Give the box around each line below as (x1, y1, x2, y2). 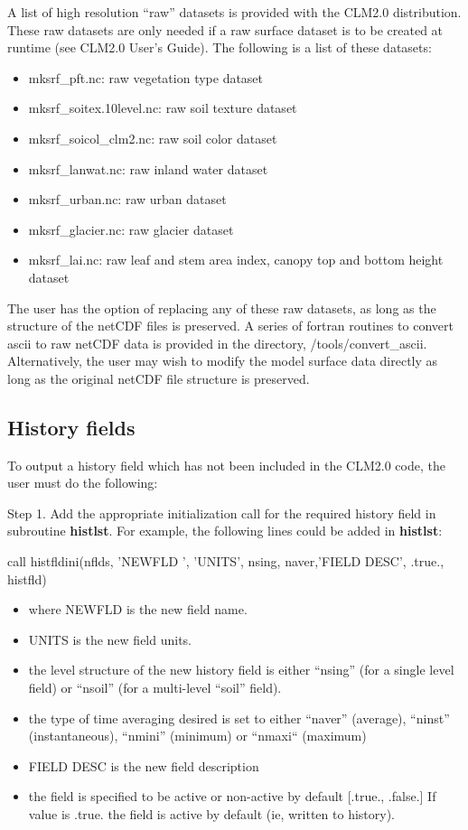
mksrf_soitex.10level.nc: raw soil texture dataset (28, 98, 297, 117)
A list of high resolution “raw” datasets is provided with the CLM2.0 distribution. (7, 3, 462, 21)
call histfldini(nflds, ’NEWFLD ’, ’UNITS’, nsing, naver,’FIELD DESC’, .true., (7, 552, 445, 571)
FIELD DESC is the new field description (28, 756, 259, 775)
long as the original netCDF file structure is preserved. (7, 368, 310, 387)
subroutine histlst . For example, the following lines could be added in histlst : (7, 521, 443, 540)
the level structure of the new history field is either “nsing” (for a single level (28, 660, 454, 679)
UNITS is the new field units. (28, 629, 192, 648)
